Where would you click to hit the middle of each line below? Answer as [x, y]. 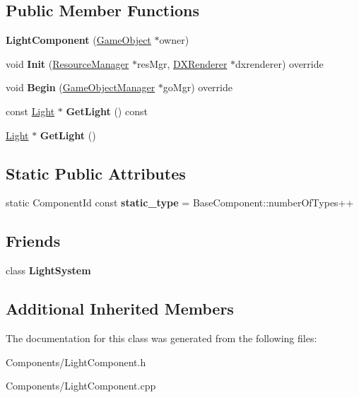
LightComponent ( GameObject [78, 40]
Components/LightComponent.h [76, 362]
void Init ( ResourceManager [67, 63]
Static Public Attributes [96, 173]
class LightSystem [48, 270]
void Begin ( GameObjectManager [81, 87]
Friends [33, 241]
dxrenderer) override [279, 63]
